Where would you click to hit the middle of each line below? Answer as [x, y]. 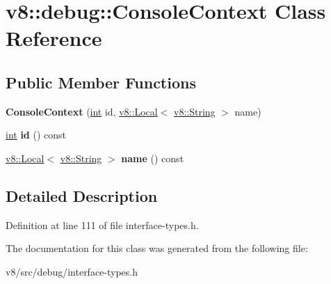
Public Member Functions [101, 82]
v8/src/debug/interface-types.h [72, 271]
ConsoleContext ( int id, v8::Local [82, 111]
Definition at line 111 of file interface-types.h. [102, 224]
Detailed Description [82, 195]
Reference [54, 38]
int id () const [36, 135]
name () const [153, 158]
